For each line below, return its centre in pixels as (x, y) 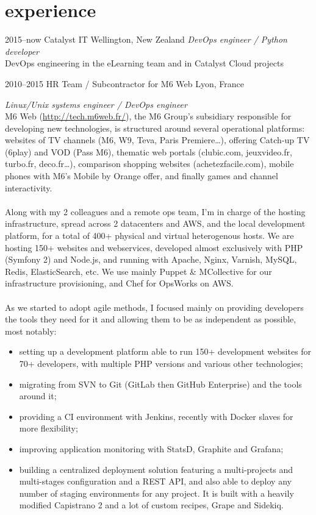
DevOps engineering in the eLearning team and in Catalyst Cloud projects (144, 63)
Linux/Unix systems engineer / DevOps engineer (96, 104)
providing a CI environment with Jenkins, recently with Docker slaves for (156, 416)
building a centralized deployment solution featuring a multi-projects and (156, 469)
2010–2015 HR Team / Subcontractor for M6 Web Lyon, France (125, 83)
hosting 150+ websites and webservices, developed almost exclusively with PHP (154, 247)
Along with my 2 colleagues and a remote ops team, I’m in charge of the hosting (155, 211)
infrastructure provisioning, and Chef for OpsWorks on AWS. (119, 283)
